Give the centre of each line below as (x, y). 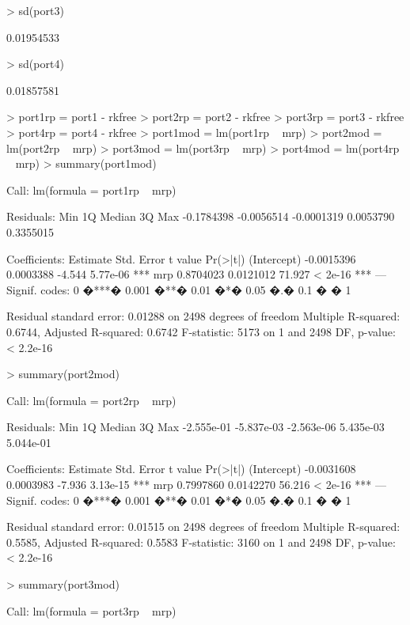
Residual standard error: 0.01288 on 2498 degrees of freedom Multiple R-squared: (203, 316)
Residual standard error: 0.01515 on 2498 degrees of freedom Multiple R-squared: (203, 527)
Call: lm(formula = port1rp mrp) (91, 189)
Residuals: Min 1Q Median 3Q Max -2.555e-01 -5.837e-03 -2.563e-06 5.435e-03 (196, 427)
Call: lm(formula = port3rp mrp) (91, 610)
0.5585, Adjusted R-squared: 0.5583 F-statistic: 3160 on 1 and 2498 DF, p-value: (201, 542)
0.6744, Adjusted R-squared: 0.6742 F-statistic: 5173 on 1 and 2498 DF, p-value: (201, 331)
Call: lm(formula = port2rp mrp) (91, 400)
